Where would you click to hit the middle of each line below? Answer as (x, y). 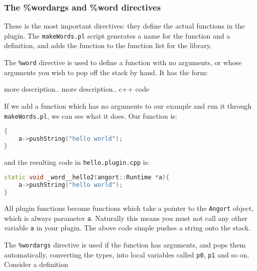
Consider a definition (36, 264)
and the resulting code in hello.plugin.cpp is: (77, 162)
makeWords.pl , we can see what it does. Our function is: (91, 115)
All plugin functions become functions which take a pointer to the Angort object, (129, 208)
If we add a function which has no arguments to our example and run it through (128, 105)
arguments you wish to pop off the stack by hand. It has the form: (106, 72)
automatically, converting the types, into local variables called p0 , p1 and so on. (127, 254)
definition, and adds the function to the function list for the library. (108, 45)
